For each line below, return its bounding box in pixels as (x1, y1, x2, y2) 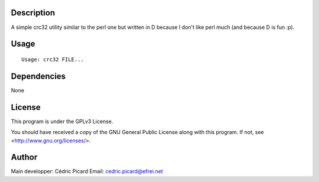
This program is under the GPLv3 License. (11, 118, 113, 125)
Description (11, 8, 56, 18)
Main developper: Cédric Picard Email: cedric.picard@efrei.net (11, 168, 164, 175)
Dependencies (11, 71, 66, 81)
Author (11, 152, 38, 162)
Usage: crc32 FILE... (21, 56, 84, 63)
